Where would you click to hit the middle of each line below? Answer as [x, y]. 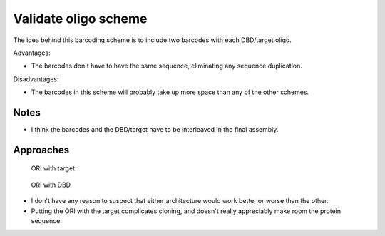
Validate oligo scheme [80, 19]
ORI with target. [54, 168]
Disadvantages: [36, 79]
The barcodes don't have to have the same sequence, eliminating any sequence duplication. [167, 66]
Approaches [41, 150]
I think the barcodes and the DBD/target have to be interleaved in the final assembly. [155, 130]
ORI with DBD [51, 185]
